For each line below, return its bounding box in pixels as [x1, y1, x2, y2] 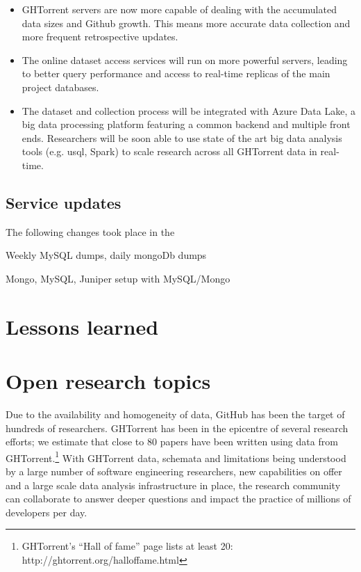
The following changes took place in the [6, 224, 175, 239]
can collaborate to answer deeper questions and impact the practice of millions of [6, 491, 351, 506]
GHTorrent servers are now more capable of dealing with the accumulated [22, 2, 337, 16]
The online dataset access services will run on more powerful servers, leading [22, 52, 348, 67]
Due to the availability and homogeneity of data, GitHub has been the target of [6, 407, 345, 422]
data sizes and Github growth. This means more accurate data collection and [22, 15, 351, 30]
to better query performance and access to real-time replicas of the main [22, 66, 330, 81]
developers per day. [6, 505, 87, 519]
